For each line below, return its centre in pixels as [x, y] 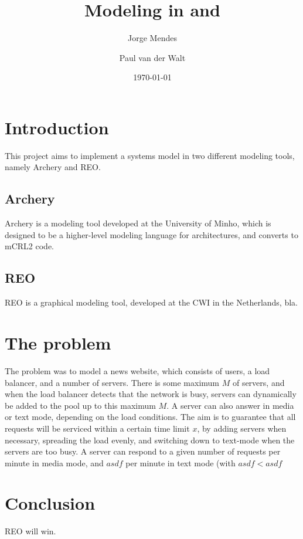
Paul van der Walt [152, 57]
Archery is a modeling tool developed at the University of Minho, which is [138, 223]
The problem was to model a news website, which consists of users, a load [137, 370]
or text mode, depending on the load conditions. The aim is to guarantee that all [150, 417]
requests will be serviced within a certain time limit [97, 428]
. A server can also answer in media [230, 405]
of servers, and [258, 382]
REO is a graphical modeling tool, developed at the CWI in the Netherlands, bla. [151, 302]
